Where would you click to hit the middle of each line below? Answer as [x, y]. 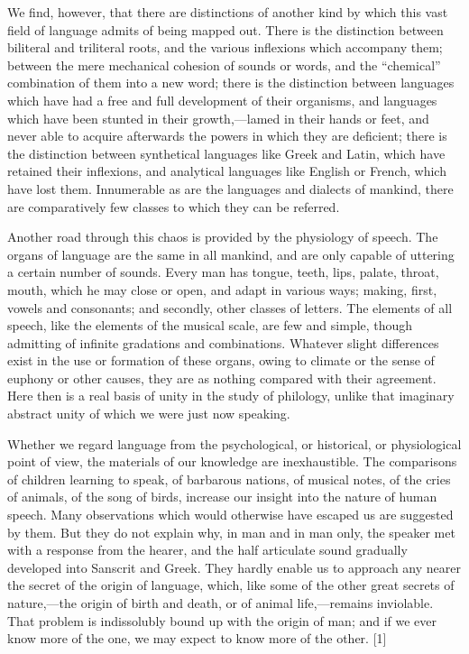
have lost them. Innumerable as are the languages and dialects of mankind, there [230, 188]
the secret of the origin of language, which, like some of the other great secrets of [231, 585]
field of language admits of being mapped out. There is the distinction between [225, 29]
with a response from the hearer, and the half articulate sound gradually [207, 550]
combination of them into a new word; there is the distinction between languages [231, 83]
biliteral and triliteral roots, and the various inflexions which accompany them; [225, 47]
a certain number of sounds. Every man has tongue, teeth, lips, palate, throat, [223, 272]
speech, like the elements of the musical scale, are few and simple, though [210, 325]
